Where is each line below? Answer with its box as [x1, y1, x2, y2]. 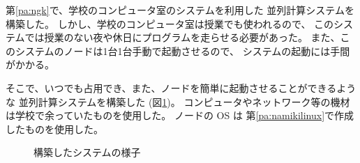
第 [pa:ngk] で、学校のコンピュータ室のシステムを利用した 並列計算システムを [6, 3, 354, 17]
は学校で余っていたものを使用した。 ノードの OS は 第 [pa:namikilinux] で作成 [6, 108, 354, 123]
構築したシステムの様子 [33, 145, 141, 160]
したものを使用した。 [6, 121, 103, 136]
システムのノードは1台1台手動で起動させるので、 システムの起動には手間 [15, 43, 350, 58]
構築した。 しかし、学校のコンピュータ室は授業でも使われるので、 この [6, 16, 334, 31]
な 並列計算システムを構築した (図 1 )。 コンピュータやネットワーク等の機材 [6, 94, 350, 109]
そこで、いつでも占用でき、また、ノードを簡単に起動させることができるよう [6, 80, 357, 95]
